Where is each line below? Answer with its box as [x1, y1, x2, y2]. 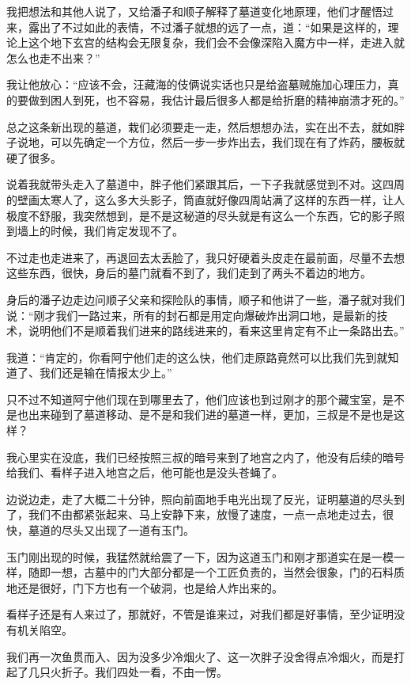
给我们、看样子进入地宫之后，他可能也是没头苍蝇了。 [6, 464, 283, 481]
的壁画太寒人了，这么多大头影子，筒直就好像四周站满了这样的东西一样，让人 [6, 191, 405, 207]
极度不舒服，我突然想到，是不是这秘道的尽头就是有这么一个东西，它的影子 [6, 207, 394, 223]
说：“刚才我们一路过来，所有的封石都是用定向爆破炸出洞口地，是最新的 [6, 306, 377, 323]
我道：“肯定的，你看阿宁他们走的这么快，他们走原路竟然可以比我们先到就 [6, 348, 388, 365]
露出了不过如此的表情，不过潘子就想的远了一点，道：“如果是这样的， [28, 18, 388, 35]
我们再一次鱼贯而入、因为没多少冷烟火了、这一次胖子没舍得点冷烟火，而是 [6, 648, 394, 664]
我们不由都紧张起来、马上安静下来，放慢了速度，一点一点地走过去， [28, 506, 383, 523]
